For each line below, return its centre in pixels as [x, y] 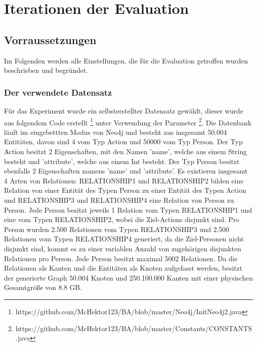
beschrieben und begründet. [46, 70]
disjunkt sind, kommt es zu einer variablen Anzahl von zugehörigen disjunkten [123, 248]
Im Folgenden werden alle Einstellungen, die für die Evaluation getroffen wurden [126, 60]
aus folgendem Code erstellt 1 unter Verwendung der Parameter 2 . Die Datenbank [128, 121]
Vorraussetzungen [50, 39]
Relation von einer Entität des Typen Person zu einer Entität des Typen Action [125, 190]
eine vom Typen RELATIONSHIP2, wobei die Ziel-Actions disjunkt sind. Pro [122, 219]
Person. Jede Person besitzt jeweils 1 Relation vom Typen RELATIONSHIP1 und [128, 209]
